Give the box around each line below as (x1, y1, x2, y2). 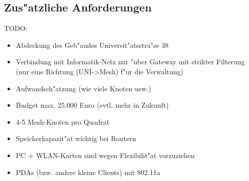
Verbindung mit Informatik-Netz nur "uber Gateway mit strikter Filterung (16, 56, 245, 67)
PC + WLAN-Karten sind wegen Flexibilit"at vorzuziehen (16, 150, 195, 160)
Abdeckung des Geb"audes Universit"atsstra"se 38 (16, 39, 169, 50)
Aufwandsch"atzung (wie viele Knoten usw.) (16, 83, 151, 93)
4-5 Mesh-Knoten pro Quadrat (16, 116, 110, 127)
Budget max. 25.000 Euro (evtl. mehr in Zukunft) (16, 100, 169, 110)
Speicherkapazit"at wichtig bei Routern (16, 133, 136, 144)
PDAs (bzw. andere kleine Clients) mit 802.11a (16, 167, 160, 177)
